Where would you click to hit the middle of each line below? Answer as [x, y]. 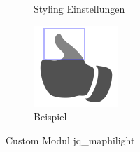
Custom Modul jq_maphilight [70, 140]
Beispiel [50, 117]
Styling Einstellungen [79, 8]
